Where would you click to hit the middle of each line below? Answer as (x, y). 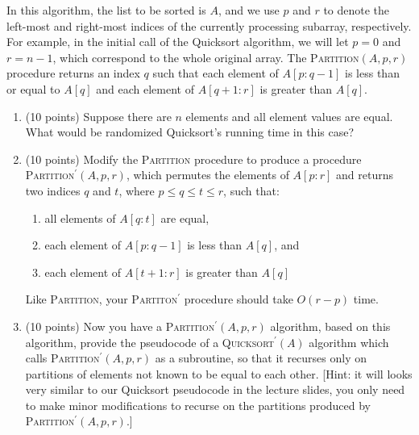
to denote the (357, 10)
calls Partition (62, 358)
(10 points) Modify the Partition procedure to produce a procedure (193, 159)
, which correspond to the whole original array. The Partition (206, 57)
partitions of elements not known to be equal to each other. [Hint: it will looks (219, 373)
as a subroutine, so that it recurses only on (261, 358)
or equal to (33, 88)
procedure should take (239, 299)
